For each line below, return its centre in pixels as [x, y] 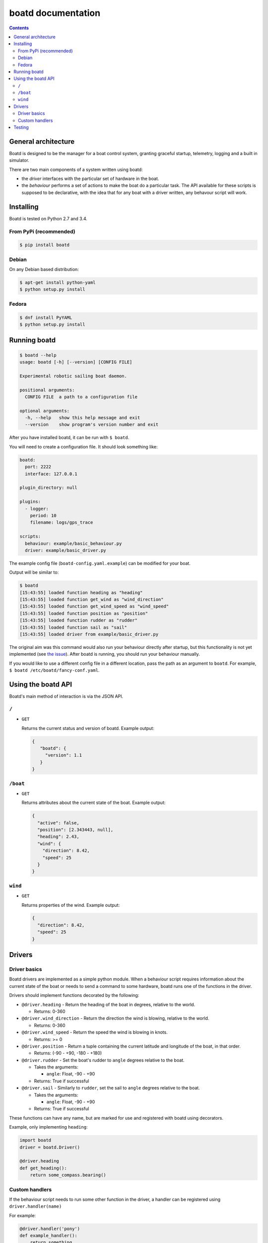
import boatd [35, 1140]
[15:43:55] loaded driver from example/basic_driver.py [89, 634]
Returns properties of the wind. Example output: [71, 905]
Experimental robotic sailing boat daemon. [73, 376]
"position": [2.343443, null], [75, 830]
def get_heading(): [43, 1168]
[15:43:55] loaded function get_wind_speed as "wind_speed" [94, 606]
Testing [21, 127]
